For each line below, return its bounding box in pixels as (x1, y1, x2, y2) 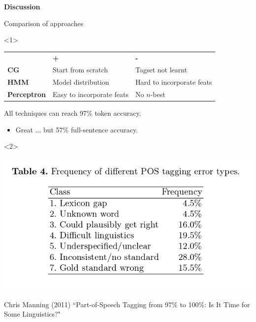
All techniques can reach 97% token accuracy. (4, 108, 141, 118)
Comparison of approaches (4, 18, 84, 28)
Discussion (4, 1, 40, 11)
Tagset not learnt (135, 64, 188, 75)
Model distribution (52, 77, 109, 87)
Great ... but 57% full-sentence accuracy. (15, 124, 138, 134)
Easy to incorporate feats (52, 89, 128, 99)
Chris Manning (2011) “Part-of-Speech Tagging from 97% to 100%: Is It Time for (4, 299, 250, 309)
